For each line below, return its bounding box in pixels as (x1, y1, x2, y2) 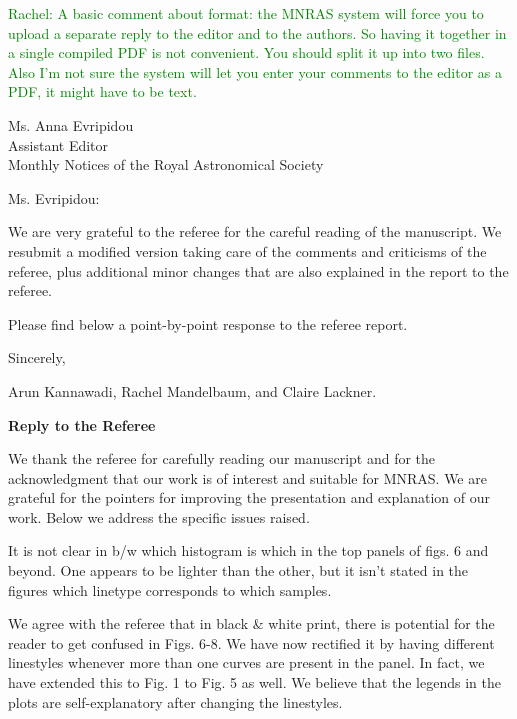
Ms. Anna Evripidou (8, 114, 134, 135)
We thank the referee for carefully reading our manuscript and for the (8, 448, 436, 469)
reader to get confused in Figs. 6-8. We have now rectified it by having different (8, 632, 495, 653)
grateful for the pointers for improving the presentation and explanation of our (8, 487, 490, 508)
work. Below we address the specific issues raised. (8, 506, 310, 527)
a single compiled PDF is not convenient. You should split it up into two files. (8, 42, 485, 63)
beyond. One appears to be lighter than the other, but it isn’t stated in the (8, 560, 469, 581)
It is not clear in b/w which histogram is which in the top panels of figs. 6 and (8, 540, 489, 561)
